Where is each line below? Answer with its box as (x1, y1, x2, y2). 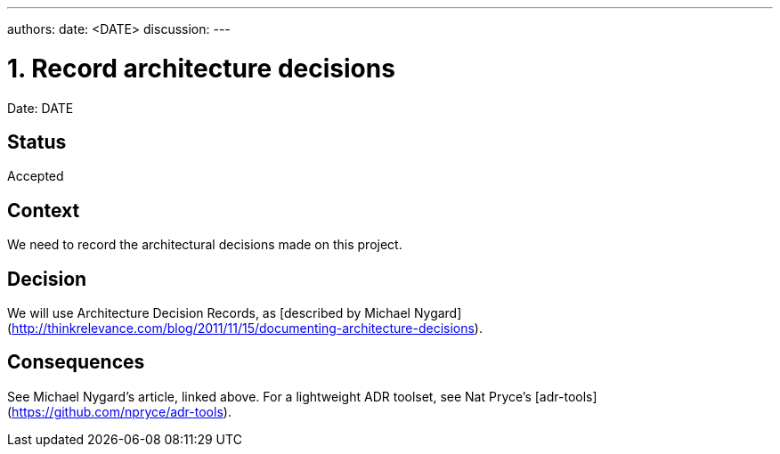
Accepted (7, 168, 64, 184)
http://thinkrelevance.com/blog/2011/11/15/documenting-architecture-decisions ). (12, 320, 483, 336)
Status (7, 130, 67, 153)
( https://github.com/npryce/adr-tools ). (7, 403, 232, 419)
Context (7, 199, 80, 222)
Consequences (7, 351, 145, 374)
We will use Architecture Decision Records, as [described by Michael (7, 305, 410, 321)
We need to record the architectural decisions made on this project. (7, 237, 402, 253)
